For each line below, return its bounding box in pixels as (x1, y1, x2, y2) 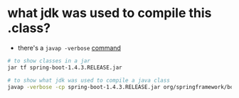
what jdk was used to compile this (7, 5, 212, 21)
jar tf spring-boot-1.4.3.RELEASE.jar (7, 64, 122, 71)
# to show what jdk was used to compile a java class (7, 77, 171, 84)
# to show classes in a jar (7, 57, 91, 65)
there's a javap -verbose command (17, 43, 121, 52)
